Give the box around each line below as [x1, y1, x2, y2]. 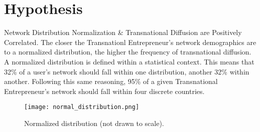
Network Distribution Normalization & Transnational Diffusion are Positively [4, 27, 242, 37]
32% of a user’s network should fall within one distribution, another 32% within [4, 66, 249, 76]
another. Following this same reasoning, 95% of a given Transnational [4, 76, 218, 86]
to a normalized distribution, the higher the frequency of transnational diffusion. [4, 46, 251, 57]
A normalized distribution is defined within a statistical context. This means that [4, 56, 254, 66]
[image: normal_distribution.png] [24, 103, 140, 111]
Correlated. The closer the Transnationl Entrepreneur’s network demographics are [4, 36, 256, 47]
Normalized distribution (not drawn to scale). [24, 117, 164, 128]
